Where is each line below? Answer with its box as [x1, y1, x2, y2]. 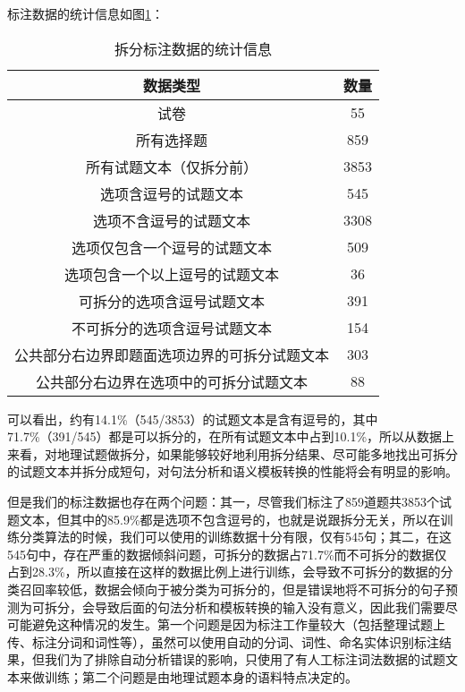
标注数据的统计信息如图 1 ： [7, 4, 164, 22]
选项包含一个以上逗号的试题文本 [64, 263, 280, 285]
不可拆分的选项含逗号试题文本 [72, 317, 273, 338]
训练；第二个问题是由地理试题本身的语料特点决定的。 [44, 667, 358, 686]
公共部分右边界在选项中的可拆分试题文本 [36, 371, 309, 392]
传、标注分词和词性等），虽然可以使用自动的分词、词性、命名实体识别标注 [7, 632, 439, 651]
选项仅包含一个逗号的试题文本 [72, 236, 273, 258]
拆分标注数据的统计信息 [114, 38, 273, 59]
